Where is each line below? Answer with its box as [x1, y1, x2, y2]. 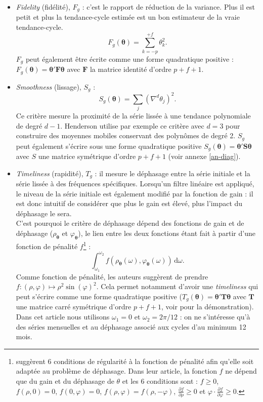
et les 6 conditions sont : [122, 376, 198, 386]
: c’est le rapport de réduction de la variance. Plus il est [82, 2, 255, 12]
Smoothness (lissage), [16, 81, 81, 92]
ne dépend [225, 366, 257, 376]
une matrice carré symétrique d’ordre [16, 301, 131, 312]
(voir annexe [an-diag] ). [168, 151, 241, 162]
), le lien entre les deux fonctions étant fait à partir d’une [78, 228, 255, 238]
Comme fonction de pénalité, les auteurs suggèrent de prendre [16, 271, 208, 282]
